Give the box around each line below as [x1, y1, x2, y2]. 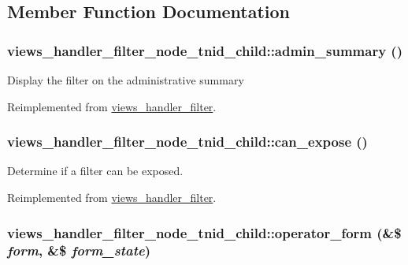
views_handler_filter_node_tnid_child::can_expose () [7, 132, 368, 151]
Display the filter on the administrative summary [7, 72, 244, 88]
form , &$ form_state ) [7, 241, 150, 260]
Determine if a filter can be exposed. [7, 162, 184, 179]
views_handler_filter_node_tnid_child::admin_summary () [7, 40, 402, 60]
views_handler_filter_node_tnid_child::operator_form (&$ [7, 222, 402, 242]
